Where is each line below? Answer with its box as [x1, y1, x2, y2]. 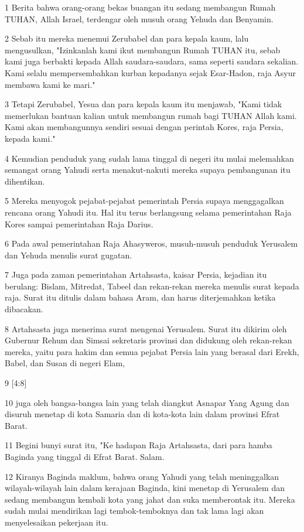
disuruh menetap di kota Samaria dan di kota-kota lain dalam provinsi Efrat [5, 408, 280, 420]
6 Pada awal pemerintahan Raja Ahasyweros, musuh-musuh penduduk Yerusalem [5, 237, 298, 250]
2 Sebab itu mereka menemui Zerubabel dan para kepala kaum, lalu [5, 32, 249, 45]
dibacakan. [5, 303, 43, 315]
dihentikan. [5, 175, 45, 187]
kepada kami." [5, 132, 56, 144]
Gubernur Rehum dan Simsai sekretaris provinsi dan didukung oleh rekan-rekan [5, 334, 292, 346]
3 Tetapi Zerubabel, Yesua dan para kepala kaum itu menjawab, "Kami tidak [5, 98, 282, 110]
